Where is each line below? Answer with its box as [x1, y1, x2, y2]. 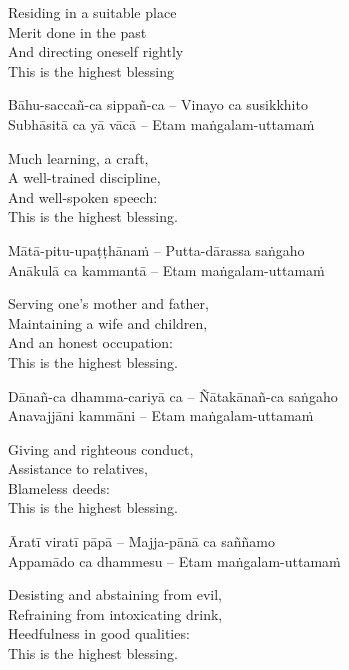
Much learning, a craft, [8, 147, 149, 168]
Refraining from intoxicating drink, [8, 603, 223, 624]
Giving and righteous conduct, [8, 438, 194, 459]
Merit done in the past [8, 21, 147, 42]
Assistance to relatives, [8, 458, 148, 479]
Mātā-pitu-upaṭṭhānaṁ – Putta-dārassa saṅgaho [8, 239, 305, 260]
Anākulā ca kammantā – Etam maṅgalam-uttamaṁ [8, 259, 325, 280]
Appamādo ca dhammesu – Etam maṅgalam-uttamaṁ [8, 550, 341, 571]
